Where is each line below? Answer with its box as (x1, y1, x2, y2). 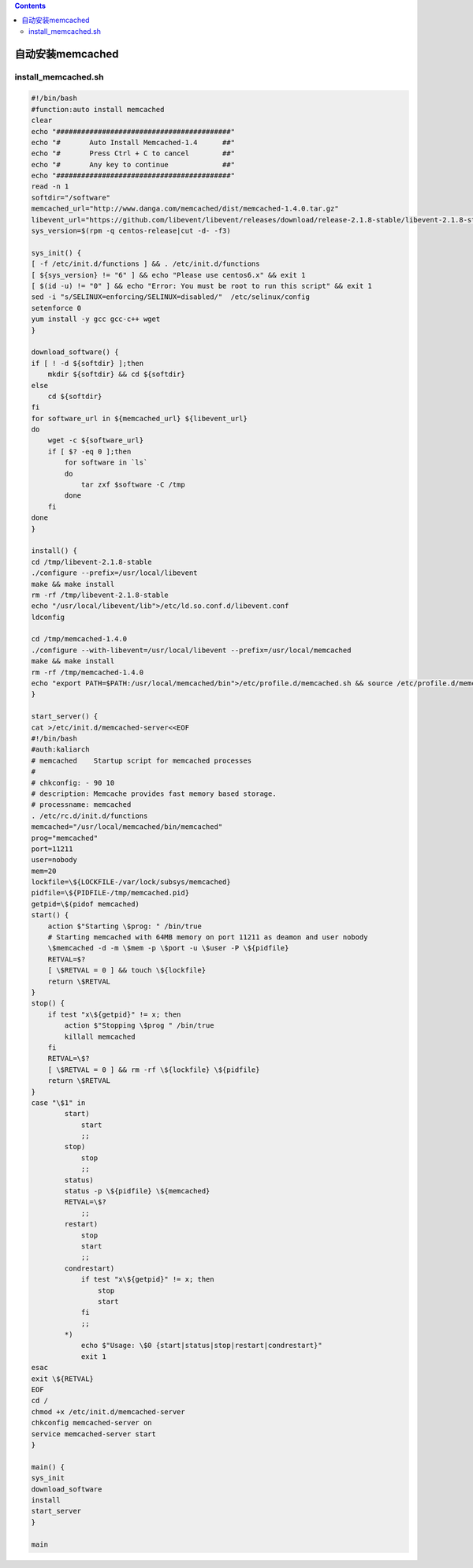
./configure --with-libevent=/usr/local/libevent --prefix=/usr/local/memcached (31, 645, 352, 655)
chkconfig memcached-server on (31, 1418, 153, 1428)
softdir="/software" (31, 193, 110, 202)
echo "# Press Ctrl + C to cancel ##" (31, 149, 236, 158)
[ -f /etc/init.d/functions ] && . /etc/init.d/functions (31, 259, 260, 268)
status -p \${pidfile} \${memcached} (64, 1187, 210, 1196)
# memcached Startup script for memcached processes (31, 756, 252, 765)
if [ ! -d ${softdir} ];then (31, 359, 144, 368)
